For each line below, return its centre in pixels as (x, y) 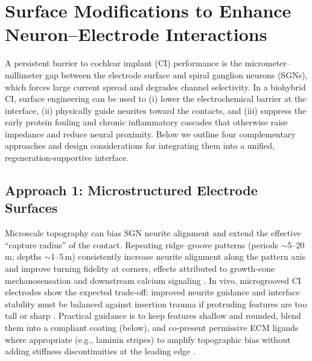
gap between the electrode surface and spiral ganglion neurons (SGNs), (176, 74)
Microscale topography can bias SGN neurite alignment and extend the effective (153, 233)
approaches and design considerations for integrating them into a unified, (140, 146)
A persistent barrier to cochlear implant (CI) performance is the (123, 63)
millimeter (24, 74)
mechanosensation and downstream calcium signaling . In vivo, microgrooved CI (153, 280)
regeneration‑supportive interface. (67, 158)
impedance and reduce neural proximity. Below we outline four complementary (150, 133)
